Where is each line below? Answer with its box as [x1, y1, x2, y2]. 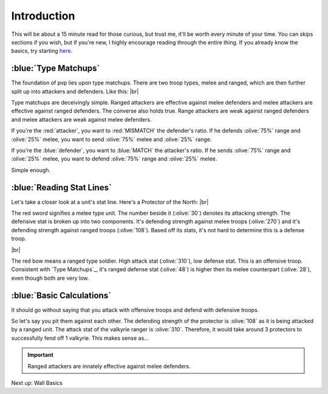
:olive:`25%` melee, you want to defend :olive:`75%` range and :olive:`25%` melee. [11, 155, 217, 162]
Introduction [11, 9, 75, 22]
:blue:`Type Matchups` [11, 63, 100, 74]
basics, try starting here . [11, 47, 73, 55]
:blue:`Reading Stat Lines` [11, 182, 112, 193]
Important [27, 351, 54, 359]
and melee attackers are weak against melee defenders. [11, 116, 152, 123]
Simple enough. [11, 166, 51, 173]
